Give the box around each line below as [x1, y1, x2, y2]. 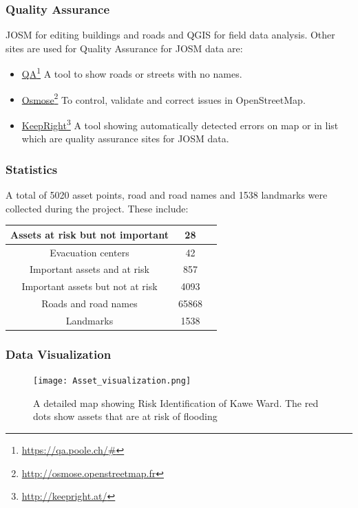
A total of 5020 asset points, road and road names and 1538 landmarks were [6, 187, 328, 201]
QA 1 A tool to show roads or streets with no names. [21, 65, 242, 81]
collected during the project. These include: [6, 201, 189, 215]
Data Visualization [6, 345, 112, 362]
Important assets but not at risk [21, 279, 158, 294]
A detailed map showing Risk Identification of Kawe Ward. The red [33, 395, 319, 410]
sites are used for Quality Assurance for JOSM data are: [6, 41, 243, 55]
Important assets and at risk [30, 262, 149, 276]
